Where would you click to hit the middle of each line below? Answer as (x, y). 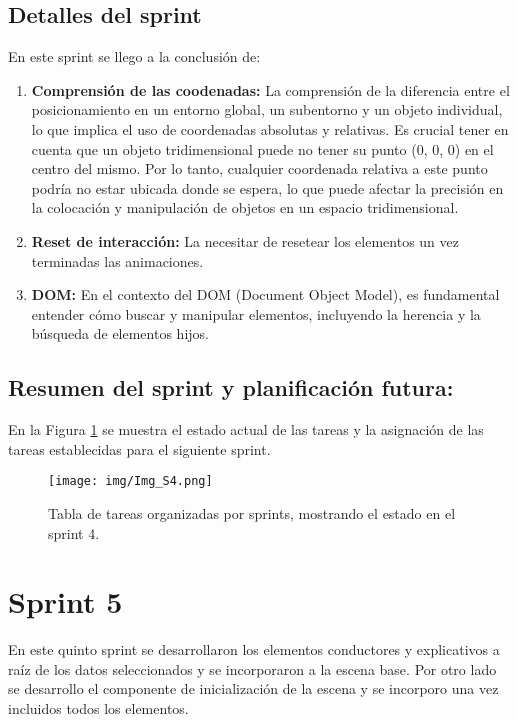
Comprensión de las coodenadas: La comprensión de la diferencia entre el (270, 89)
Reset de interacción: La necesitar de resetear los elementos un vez (245, 240)
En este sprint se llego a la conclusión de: (134, 56)
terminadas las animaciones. (117, 260)
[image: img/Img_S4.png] (130, 481)
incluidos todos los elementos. (98, 708)
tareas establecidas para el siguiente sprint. (139, 448)
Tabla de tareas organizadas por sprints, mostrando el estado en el (252, 512)
